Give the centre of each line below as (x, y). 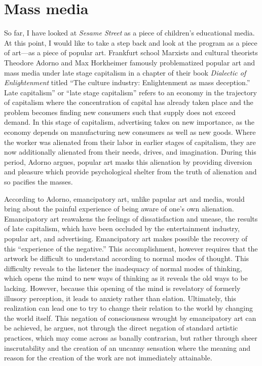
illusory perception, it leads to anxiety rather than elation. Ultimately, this (120, 298)
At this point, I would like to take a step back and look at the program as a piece (131, 42)
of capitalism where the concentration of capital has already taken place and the (129, 102)
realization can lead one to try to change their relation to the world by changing (128, 308)
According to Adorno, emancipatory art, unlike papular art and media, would (124, 198)
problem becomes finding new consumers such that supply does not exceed (120, 112)
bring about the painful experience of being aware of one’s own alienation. (119, 209)
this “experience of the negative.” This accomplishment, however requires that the (131, 248)
